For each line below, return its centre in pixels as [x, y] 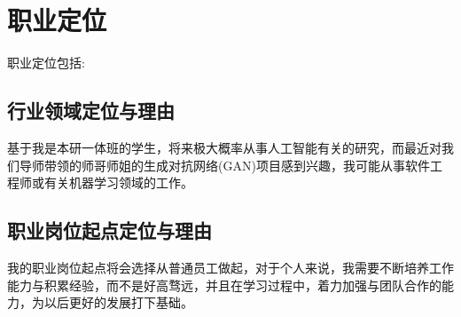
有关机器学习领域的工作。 [118, 182]
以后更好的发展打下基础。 [118, 302]
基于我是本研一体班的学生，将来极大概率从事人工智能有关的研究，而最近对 [224, 147]
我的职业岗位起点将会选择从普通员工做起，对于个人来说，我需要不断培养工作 [230, 267]
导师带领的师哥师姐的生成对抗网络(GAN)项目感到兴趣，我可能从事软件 [224, 165]
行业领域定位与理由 [91, 111]
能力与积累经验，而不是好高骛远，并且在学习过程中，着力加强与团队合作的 [224, 285]
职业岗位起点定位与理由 [109, 230]
